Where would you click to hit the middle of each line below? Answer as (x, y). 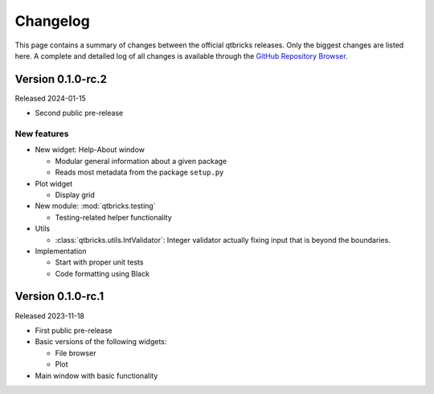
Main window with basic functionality (96, 376)
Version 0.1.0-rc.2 (61, 79)
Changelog (52, 21)
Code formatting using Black (102, 273)
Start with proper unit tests (99, 262)
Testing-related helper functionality (113, 217)
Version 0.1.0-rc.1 (59, 296)
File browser (76, 353)
